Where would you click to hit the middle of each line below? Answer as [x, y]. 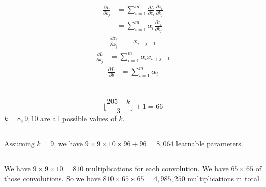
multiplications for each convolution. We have [157, 168]
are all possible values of [79, 118]
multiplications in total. [224, 178]
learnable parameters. [210, 143]
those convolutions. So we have [52, 178]
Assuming [19, 143]
